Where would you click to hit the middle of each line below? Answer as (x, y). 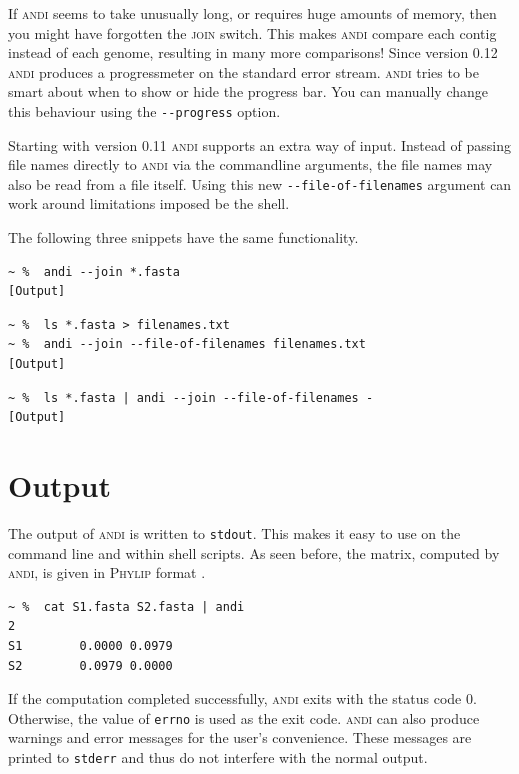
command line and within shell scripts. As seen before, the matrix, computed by (254, 552)
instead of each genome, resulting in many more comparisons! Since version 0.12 (253, 52)
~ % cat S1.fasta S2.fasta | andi (126, 606)
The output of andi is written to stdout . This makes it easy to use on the (234, 532)
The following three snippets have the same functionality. (183, 237)
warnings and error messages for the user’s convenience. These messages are (240, 737)
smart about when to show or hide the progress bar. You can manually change (248, 91)
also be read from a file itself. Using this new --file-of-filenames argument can (260, 183)
